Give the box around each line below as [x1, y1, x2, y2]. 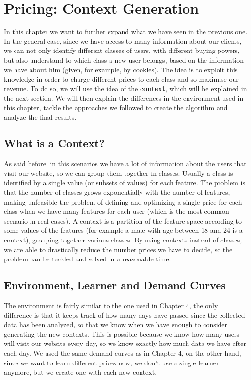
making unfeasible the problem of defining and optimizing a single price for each [4, 196, 242, 207]
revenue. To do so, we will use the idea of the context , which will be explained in [4, 83, 247, 93]
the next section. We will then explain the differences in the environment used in [4, 93, 244, 103]
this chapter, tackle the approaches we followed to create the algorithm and [4, 102, 228, 112]
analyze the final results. [4, 112, 77, 122]
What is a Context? [4, 136, 105, 151]
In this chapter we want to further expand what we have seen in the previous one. [4, 26, 248, 36]
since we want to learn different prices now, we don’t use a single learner [4, 357, 219, 367]
